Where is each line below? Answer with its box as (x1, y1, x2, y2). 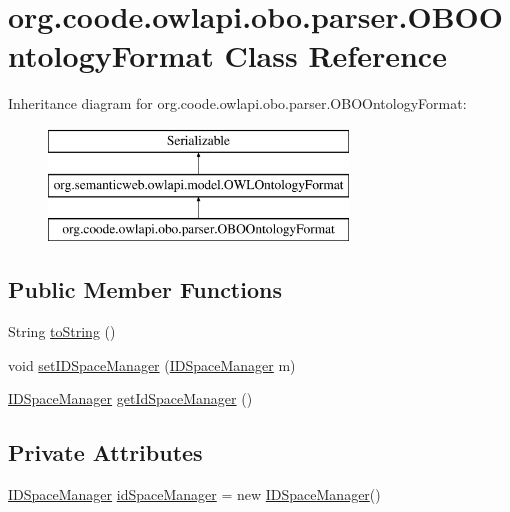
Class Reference (224, 35, 447, 76)
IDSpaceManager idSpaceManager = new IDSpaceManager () (8, 484, 381, 505)
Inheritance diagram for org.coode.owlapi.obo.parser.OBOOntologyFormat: (8, 93, 467, 114)
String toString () (8, 321, 116, 342)
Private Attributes (8, 437, 203, 468)
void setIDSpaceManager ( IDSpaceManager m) (8, 354, 296, 375)
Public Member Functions (8, 274, 282, 305)
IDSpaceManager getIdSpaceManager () (8, 388, 253, 409)
